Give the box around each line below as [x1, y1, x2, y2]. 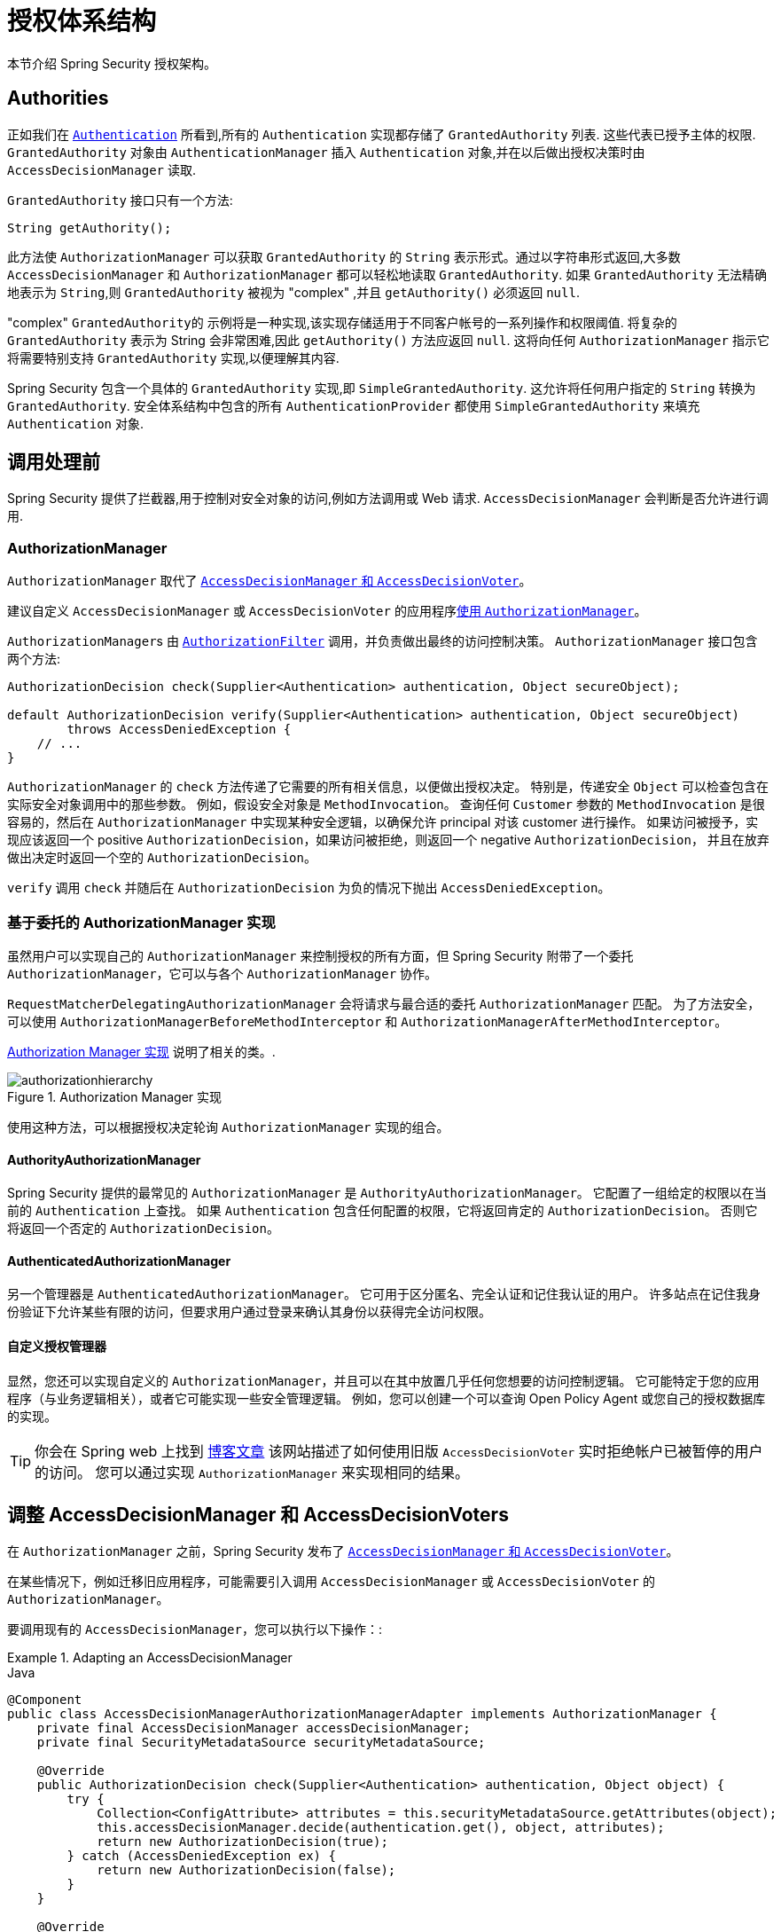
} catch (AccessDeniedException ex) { [66, 1849, 336, 1864]
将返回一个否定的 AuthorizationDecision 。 [7, 1221, 279, 1237]
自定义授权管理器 [7, 1338, 106, 1354]
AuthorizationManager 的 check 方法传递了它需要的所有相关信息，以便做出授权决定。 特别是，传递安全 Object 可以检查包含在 [7, 779, 769, 795]
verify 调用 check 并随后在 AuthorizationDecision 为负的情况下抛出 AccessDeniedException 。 [7, 880, 611, 896]
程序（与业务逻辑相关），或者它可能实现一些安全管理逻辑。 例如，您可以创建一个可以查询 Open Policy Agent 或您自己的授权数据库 [7, 1390, 766, 1406]
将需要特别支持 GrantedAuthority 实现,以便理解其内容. [7, 349, 340, 365]
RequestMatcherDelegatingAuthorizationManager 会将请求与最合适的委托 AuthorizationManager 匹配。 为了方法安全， [7, 995, 761, 1011]
